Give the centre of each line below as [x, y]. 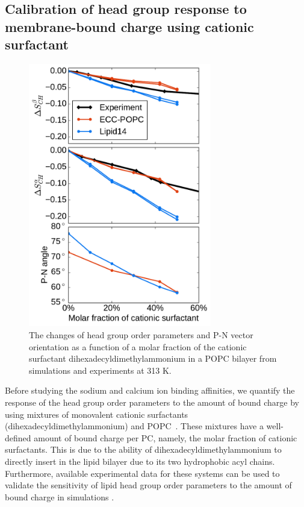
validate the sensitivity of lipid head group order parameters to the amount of [148, 485]
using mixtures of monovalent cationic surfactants [97, 414]
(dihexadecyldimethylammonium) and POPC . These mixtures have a [134, 426]
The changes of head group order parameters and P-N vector [141, 335]
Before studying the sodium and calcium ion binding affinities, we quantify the [150, 390]
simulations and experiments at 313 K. [100, 370]
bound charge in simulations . [60, 496]
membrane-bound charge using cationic [129, 26]
